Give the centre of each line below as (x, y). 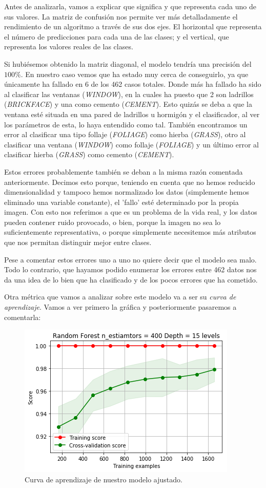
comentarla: (23, 317)
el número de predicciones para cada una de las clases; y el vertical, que (117, 36)
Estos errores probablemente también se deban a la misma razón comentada (124, 171)
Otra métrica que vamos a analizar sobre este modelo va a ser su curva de (120, 297)
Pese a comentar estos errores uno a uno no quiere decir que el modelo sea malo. (130, 259)
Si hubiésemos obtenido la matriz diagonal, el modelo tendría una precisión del (128, 63)
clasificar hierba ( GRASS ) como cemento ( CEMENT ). (89, 154)
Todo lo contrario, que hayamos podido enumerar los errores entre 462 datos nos (130, 269)
